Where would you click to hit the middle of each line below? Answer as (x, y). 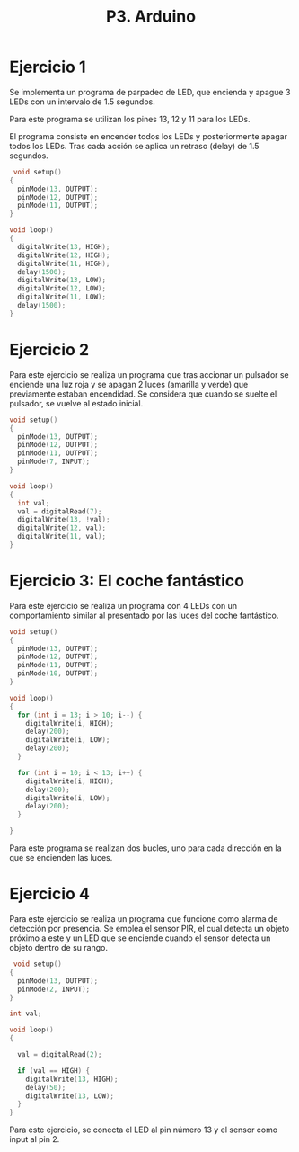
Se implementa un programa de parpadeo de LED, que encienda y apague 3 (150, 92)
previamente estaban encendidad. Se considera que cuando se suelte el (143, 394)
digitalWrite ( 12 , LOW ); (62, 289)
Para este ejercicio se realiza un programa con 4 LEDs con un (123, 605)
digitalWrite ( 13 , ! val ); (64, 520)
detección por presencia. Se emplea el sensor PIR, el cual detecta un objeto (149, 929)
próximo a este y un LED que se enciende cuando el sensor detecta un (140, 938)
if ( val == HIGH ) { (54, 1071)
